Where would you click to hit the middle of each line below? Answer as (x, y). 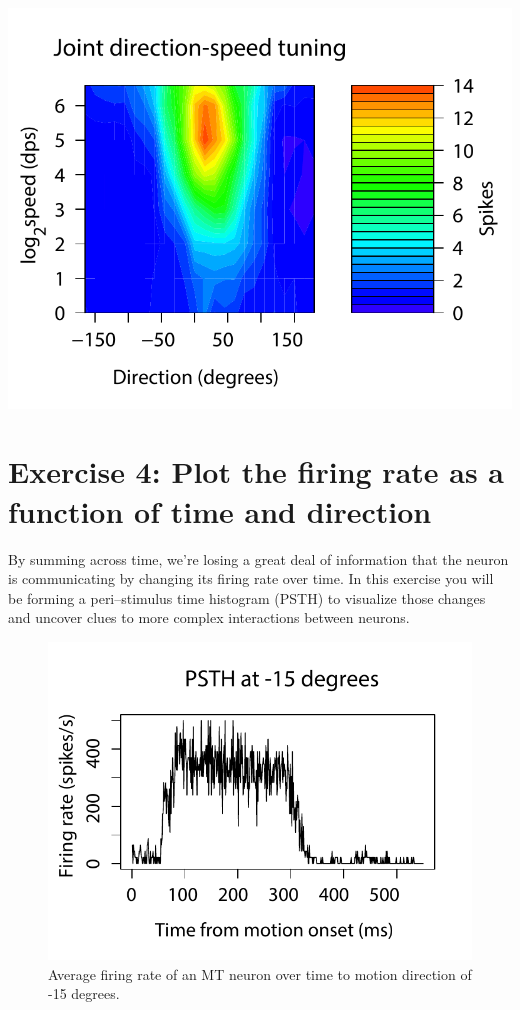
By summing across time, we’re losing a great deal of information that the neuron (258, 558)
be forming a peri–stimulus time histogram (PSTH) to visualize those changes (247, 597)
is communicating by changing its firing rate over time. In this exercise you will (251, 578)
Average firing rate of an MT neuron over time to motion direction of (260, 973)
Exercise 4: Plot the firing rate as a (256, 471)
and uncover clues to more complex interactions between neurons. (209, 617)
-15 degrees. (84, 993)
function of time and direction (220, 510)
